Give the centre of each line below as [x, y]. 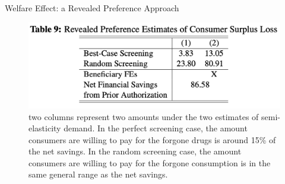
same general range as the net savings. [98, 174]
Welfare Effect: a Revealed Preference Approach [92, 8]
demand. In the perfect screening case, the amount [156, 128]
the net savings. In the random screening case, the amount [135, 151]
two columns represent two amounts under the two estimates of [144, 116]
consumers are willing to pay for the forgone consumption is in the [150, 162]
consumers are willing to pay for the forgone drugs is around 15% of [152, 139]
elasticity [45, 128]
